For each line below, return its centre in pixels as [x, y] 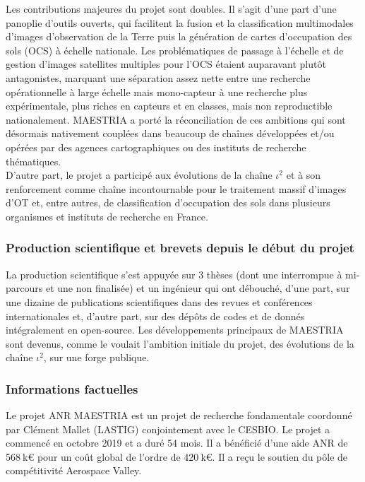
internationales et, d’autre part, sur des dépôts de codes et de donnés [155, 316]
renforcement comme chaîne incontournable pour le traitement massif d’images [176, 188]
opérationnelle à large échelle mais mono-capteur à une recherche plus [157, 92]
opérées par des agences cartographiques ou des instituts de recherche [156, 147]
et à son [303, 175]
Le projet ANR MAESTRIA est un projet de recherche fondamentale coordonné [179, 415]
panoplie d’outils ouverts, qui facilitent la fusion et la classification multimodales [180, 22]
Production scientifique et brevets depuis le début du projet [180, 248]
